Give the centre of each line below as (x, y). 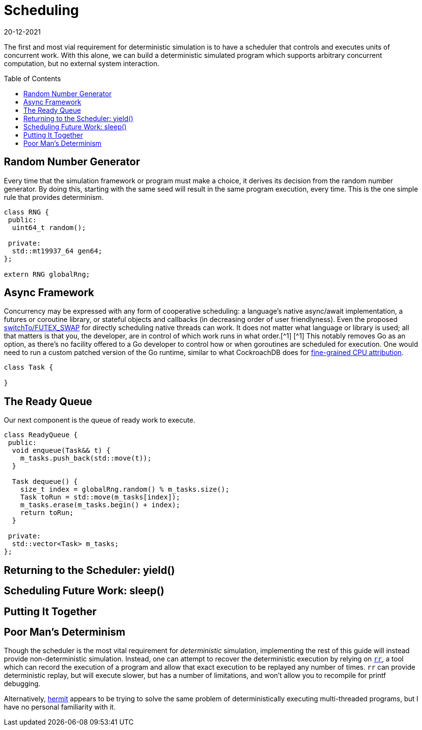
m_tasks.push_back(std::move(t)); (86, 458)
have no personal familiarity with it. (60, 707)
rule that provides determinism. (54, 197)
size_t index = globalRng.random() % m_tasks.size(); (125, 490)
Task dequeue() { (45, 482)
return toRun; (47, 513)
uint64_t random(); (49, 227)
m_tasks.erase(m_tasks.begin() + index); (100, 505)
